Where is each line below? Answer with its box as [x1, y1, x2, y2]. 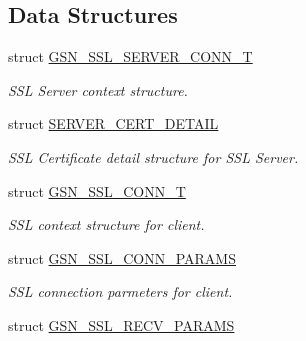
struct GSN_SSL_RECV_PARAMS [8, 314, 235, 335]
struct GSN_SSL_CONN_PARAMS [8, 247, 236, 268]
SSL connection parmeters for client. [8, 281, 233, 302]
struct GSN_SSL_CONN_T [8, 180, 186, 201]
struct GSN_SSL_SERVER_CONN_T [8, 46, 253, 67]
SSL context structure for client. [8, 214, 205, 235]
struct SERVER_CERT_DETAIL [8, 113, 219, 134]
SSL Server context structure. [8, 79, 188, 100]
